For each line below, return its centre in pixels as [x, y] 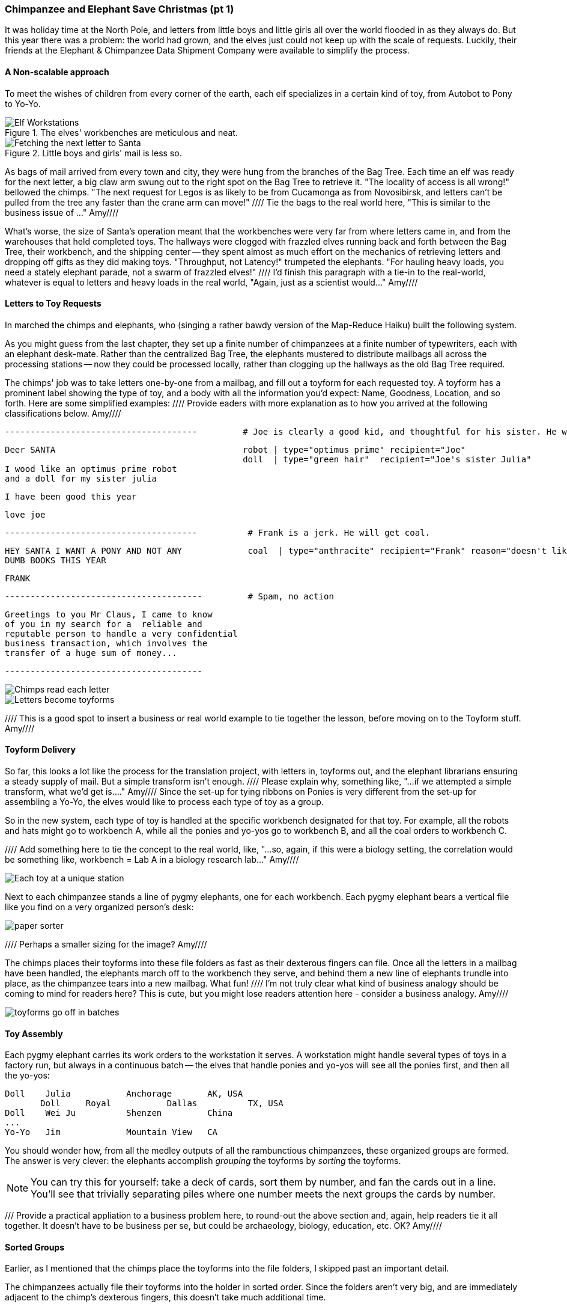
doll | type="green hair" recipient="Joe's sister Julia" [387, 459]
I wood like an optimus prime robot [91, 469]
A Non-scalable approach [57, 72]
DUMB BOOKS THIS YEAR [56, 560]
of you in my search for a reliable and [104, 624]
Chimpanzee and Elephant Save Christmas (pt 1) [120, 9]
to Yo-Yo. [23, 103]
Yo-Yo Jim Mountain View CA [111, 1132]
